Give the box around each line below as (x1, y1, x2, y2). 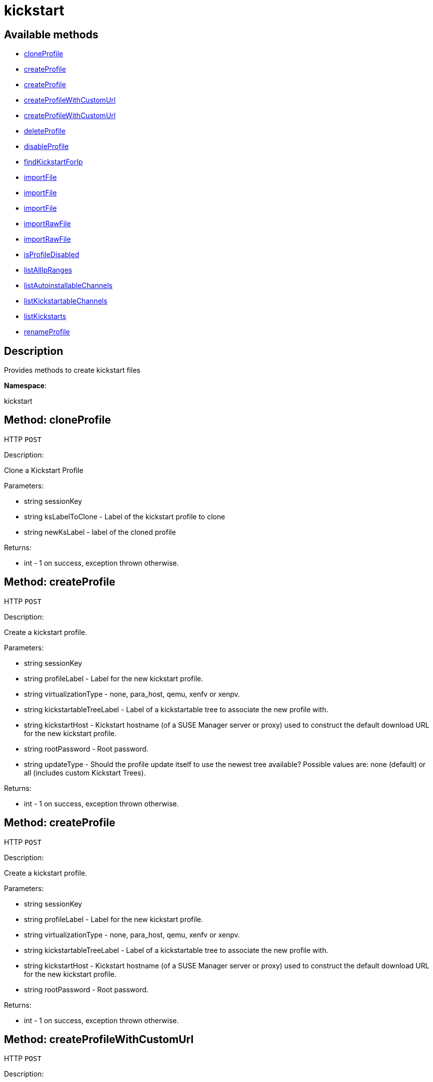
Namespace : (4, 381, 47, 390)
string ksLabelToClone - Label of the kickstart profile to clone (24, 512, 225, 521)
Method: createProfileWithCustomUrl (4, 1033, 194, 1046)
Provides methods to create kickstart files (4, 366, 141, 375)
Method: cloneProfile (4, 414, 111, 427)
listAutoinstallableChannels (24, 281, 113, 290)
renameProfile (24, 327, 70, 336)
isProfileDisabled (24, 250, 79, 259)
